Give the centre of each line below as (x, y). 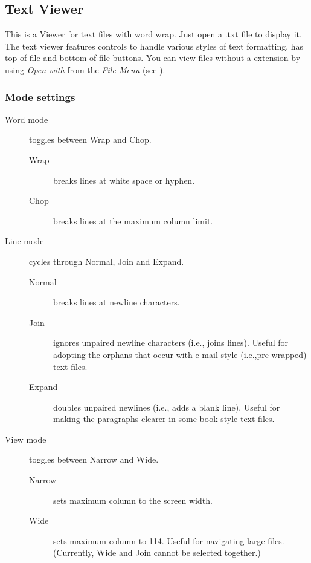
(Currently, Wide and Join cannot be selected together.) (157, 552)
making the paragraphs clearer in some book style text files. (164, 419)
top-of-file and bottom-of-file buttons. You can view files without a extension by (153, 58)
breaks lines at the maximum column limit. (133, 220)
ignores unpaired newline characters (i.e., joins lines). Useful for (171, 343)
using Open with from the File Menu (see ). (85, 69)
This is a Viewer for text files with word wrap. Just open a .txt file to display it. (153, 34)
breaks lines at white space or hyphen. (124, 180)
